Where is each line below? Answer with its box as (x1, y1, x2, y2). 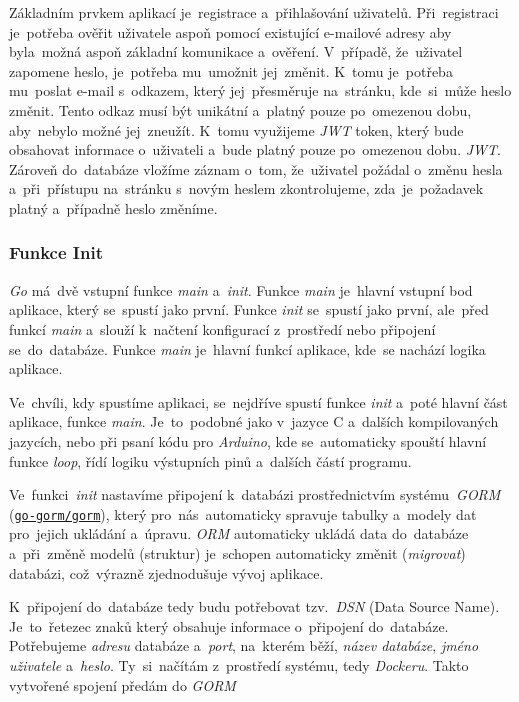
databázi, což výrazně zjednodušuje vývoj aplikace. (9, 562, 324, 583)
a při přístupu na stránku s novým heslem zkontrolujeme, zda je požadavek (9, 178, 484, 199)
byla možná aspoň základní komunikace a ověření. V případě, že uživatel (9, 41, 463, 62)
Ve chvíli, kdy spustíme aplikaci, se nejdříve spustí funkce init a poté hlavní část (9, 391, 508, 412)
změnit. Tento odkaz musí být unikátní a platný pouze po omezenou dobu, (9, 99, 472, 120)
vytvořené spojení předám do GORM (9, 674, 236, 695)
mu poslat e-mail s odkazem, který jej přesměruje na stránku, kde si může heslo (9, 80, 512, 101)
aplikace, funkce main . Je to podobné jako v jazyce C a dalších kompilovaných (9, 411, 499, 432)
